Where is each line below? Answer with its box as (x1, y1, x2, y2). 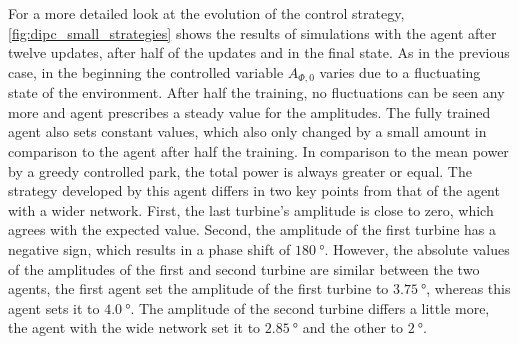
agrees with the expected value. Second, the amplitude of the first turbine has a (8, 219, 497, 240)
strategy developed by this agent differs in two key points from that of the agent (8, 180, 500, 201)
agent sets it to (8, 297, 100, 318)
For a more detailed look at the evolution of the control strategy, (8, 3, 405, 23)
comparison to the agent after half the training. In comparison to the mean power (8, 141, 509, 162)
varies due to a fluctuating (319, 61, 481, 82)
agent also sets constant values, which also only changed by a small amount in (8, 121, 487, 142)
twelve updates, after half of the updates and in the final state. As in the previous (8, 42, 510, 63)
